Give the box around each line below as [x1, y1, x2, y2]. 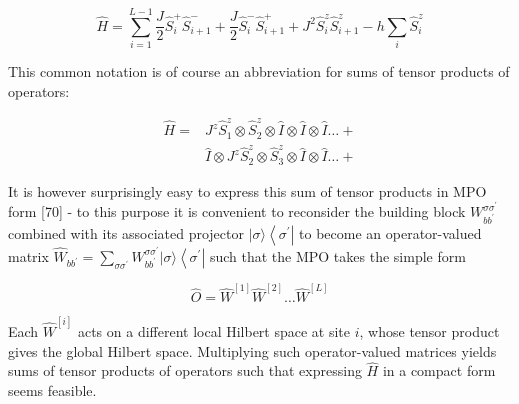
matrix [8, 245, 49, 266]
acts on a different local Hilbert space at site [77, 321, 351, 342]
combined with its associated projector [8, 222, 244, 243]
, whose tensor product [359, 321, 500, 342]
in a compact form [382, 360, 496, 381]
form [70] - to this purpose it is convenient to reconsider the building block [8, 201, 466, 222]
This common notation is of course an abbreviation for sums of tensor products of [8, 61, 510, 82]
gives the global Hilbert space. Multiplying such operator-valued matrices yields [8, 340, 497, 361]
